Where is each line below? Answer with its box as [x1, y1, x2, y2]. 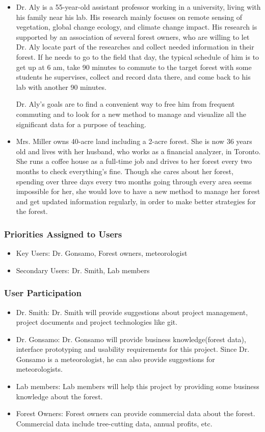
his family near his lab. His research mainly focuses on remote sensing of [16, 11, 243, 22]
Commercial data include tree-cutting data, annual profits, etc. [16, 418, 213, 428]
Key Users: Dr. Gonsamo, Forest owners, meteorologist [16, 248, 188, 258]
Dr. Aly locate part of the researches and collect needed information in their [16, 41, 254, 52]
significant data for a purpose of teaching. [16, 118, 146, 129]
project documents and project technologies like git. [16, 317, 178, 327]
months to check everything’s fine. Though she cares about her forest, [16, 165, 234, 176]
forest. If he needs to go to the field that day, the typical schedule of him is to [16, 51, 259, 62]
